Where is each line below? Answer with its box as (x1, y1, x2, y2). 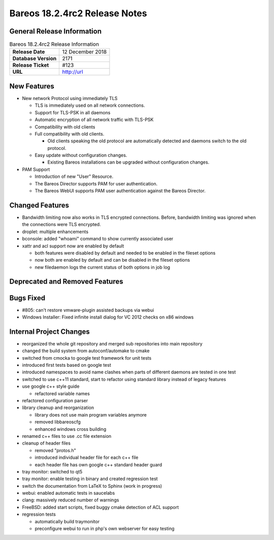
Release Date (12, 48, 45, 55)
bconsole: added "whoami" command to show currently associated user (22, 236, 174, 242)
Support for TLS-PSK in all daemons (35, 109, 111, 115)
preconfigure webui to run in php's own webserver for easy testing (35, 526, 175, 532)
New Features (9, 82, 54, 90)
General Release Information (9, 27, 102, 36)
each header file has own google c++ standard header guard (35, 461, 162, 467)
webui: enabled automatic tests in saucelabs (22, 490, 115, 496)
